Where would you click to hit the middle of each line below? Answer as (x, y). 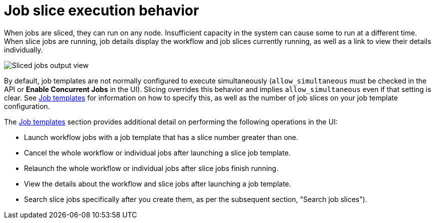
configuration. (27, 106)
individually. (23, 49)
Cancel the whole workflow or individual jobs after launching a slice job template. (157, 152)
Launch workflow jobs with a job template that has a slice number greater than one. (161, 137)
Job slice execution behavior (102, 10)
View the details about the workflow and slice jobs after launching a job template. (158, 183)
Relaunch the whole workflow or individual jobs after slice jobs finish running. (151, 168)
